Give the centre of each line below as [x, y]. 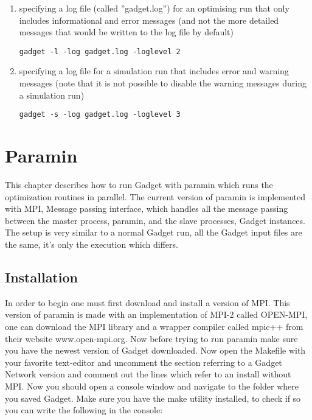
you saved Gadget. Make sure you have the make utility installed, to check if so [153, 398]
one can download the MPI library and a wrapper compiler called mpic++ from [154, 326]
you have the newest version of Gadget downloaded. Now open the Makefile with [155, 350]
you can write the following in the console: [84, 410]
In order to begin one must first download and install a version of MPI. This [147, 302]
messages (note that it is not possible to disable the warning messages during [163, 83]
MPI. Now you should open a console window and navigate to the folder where [152, 386]
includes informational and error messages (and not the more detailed [149, 20]
